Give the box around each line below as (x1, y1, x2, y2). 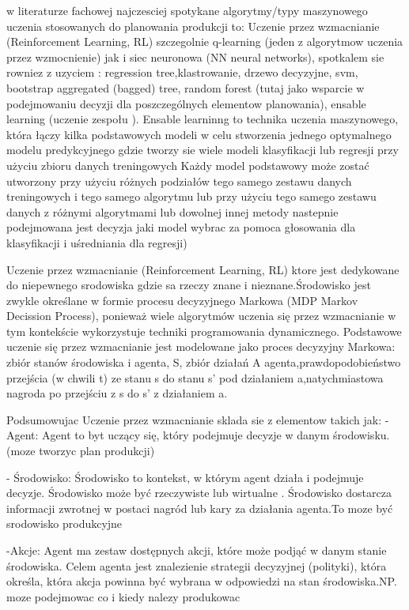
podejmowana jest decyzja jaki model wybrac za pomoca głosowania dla (6, 219, 356, 235)
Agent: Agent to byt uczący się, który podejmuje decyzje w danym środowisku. (6, 427, 390, 443)
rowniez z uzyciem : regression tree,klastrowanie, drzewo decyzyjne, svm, (6, 64, 358, 81)
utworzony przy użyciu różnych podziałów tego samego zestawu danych (6, 172, 352, 189)
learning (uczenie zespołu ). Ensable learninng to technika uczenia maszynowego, (6, 111, 399, 127)
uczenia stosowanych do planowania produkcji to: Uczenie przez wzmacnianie (6, 17, 380, 34)
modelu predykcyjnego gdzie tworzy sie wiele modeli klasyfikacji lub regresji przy (6, 141, 399, 158)
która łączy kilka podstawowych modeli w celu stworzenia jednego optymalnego (6, 126, 392, 142)
